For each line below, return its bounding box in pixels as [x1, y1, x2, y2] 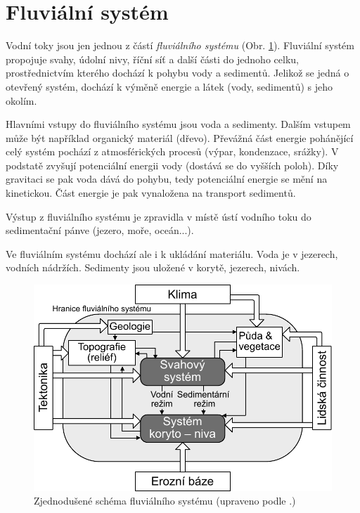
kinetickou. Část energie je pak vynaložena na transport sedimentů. [6, 186, 296, 200]
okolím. [6, 93, 37, 108]
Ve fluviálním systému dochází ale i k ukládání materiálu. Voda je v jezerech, [6, 246, 338, 261]
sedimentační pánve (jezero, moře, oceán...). [6, 223, 194, 238]
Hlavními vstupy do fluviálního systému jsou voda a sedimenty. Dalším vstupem [6, 117, 351, 131]
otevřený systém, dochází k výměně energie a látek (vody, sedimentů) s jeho [6, 79, 333, 93]
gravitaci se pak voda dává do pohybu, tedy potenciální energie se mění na [6, 171, 328, 186]
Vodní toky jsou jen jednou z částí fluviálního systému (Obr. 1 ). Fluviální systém [6, 38, 355, 53]
